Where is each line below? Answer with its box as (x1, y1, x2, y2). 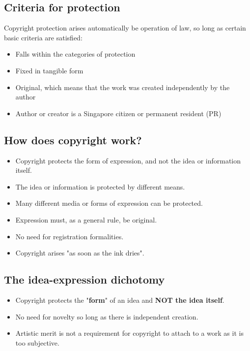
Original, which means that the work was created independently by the (15, 82, 230, 92)
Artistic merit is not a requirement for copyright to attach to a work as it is (15, 328, 244, 338)
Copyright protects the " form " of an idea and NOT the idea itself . (15, 294, 224, 305)
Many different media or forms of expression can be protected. (15, 198, 203, 208)
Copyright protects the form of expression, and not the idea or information (15, 155, 241, 165)
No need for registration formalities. (15, 231, 124, 241)
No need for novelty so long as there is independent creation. (15, 311, 198, 321)
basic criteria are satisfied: (4, 32, 83, 42)
